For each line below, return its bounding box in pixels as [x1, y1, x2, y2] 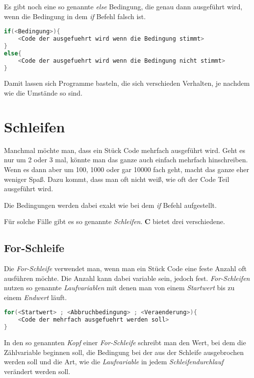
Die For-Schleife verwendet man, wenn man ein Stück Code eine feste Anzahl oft [4, 263, 247, 274]
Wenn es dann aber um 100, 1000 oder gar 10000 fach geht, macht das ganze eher [4, 164, 249, 174]
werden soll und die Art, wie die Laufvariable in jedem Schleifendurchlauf [4, 356, 224, 367]
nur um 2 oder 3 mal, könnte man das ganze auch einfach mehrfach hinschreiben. [4, 154, 248, 165]
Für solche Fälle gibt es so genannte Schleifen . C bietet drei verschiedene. [4, 216, 225, 227]
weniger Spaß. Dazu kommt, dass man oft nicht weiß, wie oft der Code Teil [4, 174, 229, 184]
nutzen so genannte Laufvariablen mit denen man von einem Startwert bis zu [4, 282, 235, 293]
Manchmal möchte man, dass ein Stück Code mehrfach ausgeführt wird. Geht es [4, 145, 246, 155]
